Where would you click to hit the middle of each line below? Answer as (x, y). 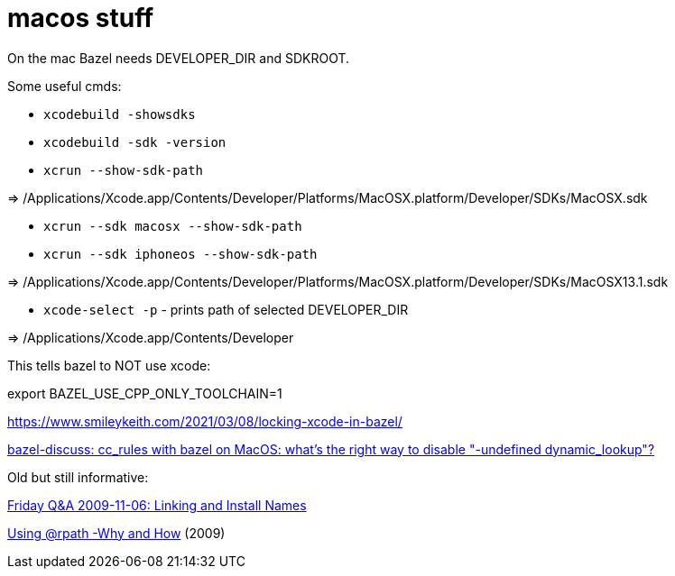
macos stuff (81, 18)
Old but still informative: (78, 477)
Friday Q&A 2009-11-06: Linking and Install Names (157, 505)
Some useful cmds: (65, 86)
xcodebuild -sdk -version (135, 142)
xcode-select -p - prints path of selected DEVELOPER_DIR (226, 309)
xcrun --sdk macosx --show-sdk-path (173, 226)
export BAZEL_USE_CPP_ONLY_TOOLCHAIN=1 (145, 393)
